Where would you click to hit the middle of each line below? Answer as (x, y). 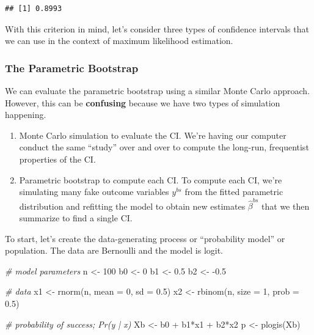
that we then (286, 206)
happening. (26, 115)
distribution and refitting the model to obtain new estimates (132, 206)
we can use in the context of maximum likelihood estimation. (119, 41)
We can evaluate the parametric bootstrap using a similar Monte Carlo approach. (158, 90)
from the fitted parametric (234, 192)
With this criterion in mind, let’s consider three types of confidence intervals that (157, 28)
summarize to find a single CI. (76, 218)
